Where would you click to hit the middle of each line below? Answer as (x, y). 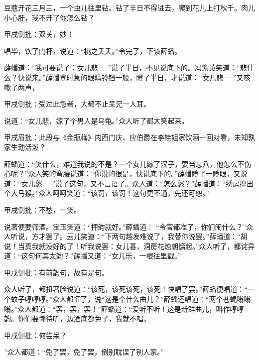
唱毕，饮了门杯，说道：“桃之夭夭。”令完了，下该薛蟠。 (93, 51)
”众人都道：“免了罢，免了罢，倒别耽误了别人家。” (84, 352)
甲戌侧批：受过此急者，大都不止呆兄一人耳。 (77, 104)
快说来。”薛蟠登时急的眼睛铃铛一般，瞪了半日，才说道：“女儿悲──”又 (130, 77)
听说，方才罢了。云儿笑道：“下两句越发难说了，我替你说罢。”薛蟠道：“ (126, 236)
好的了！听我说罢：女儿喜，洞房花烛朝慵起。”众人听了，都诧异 (154, 246)
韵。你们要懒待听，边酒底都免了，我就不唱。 (77, 318)
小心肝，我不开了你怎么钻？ (49, 17)
